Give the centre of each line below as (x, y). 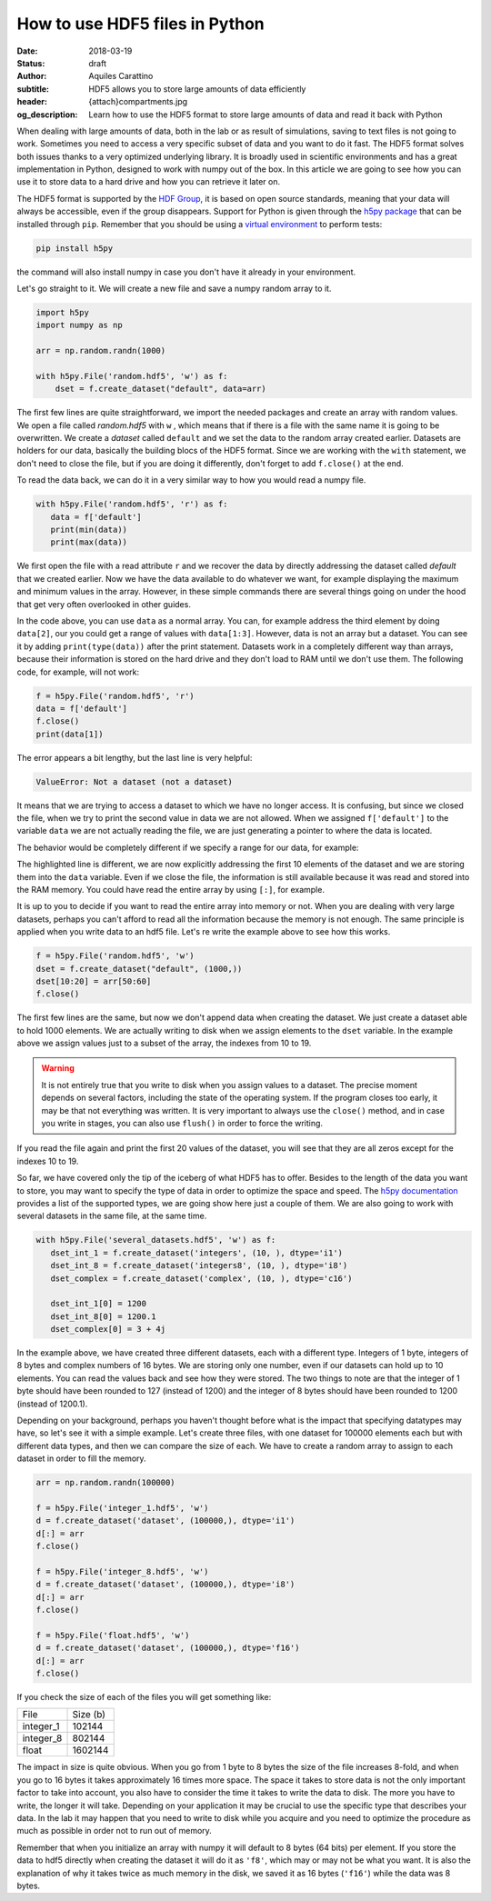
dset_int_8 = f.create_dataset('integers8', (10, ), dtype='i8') (199, 1266)
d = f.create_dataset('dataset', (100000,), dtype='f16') (168, 1648)
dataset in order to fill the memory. (81, 1458)
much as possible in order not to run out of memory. (115, 1831)
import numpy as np (79, 325)
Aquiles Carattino (121, 76)
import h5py (63, 312)
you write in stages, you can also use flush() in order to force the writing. (182, 1124)
